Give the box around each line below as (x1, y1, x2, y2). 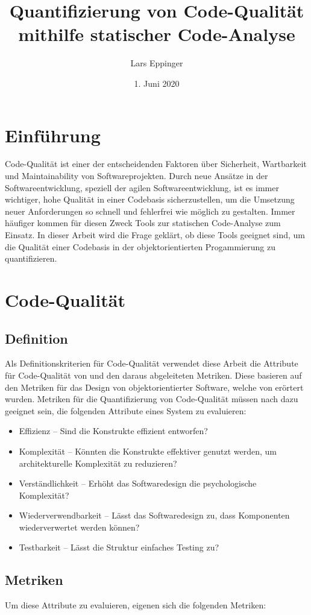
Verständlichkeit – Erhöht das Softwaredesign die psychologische (19, 477, 257, 490)
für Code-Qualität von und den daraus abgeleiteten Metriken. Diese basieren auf (5, 368, 302, 381)
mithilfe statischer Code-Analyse (18, 22, 295, 46)
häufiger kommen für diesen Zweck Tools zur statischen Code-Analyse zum (5, 216, 281, 229)
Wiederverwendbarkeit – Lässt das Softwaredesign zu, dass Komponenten (19, 509, 290, 522)
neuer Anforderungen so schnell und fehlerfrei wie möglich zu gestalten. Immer (5, 204, 295, 217)
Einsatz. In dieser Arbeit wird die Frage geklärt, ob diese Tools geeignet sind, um (5, 229, 305, 241)
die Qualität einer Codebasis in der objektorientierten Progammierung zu (5, 240, 276, 253)
